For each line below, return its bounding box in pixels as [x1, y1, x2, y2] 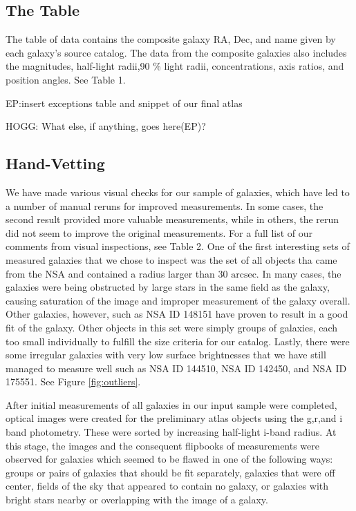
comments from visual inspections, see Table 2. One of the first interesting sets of [6, 239, 350, 253]
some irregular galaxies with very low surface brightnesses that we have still [6, 347, 326, 362]
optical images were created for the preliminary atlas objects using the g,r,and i [6, 411, 343, 425]
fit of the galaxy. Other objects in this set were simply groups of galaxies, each [6, 320, 338, 334]
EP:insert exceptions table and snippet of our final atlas [6, 95, 243, 110]
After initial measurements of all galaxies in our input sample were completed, [6, 397, 337, 412]
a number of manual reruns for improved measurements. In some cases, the [6, 198, 324, 213]
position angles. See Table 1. [6, 72, 126, 86]
